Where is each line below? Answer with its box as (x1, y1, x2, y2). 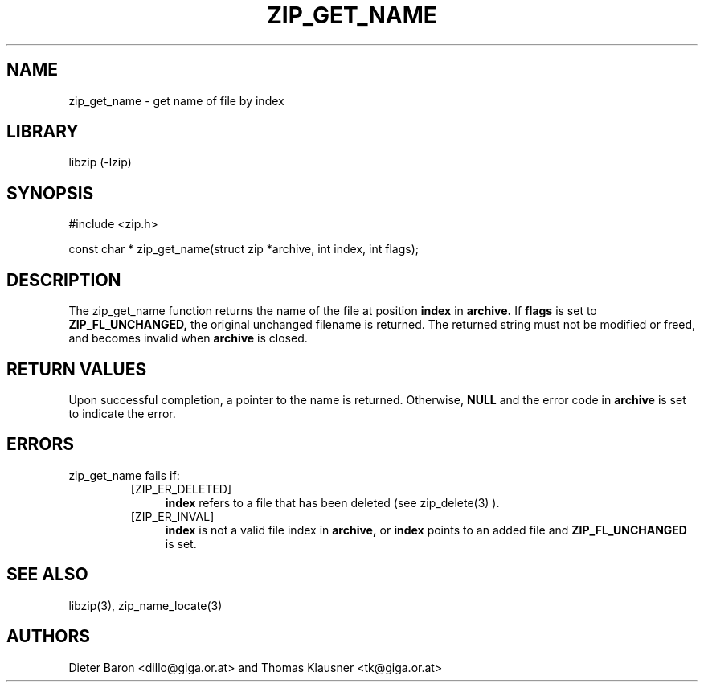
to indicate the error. (68, 406, 176, 420)
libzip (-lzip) (68, 155, 132, 170)
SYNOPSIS (6, 182, 94, 203)
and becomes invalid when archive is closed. (68, 331, 308, 346)
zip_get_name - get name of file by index (68, 93, 284, 108)
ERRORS (6, 434, 75, 455)
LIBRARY (6, 121, 79, 142)
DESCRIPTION (6, 269, 121, 290)
